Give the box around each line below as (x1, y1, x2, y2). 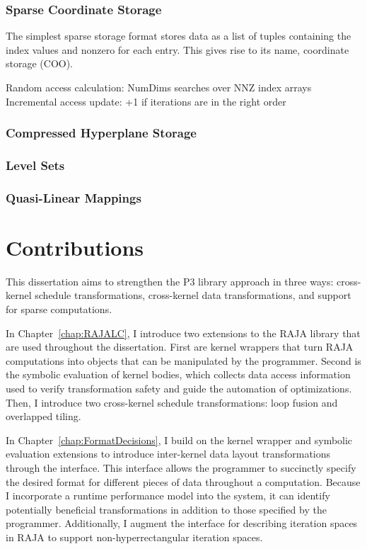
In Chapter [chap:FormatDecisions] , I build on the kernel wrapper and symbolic (6, 432, 353, 447)
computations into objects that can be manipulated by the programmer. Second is (6, 353, 361, 368)
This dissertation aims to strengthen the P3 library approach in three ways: (6, 273, 334, 288)
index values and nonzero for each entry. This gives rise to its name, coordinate (6, 42, 349, 57)
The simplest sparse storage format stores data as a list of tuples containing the (6, 28, 351, 43)
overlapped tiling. (6, 409, 81, 424)
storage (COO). (6, 56, 74, 71)
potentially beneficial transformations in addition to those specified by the (6, 502, 327, 516)
